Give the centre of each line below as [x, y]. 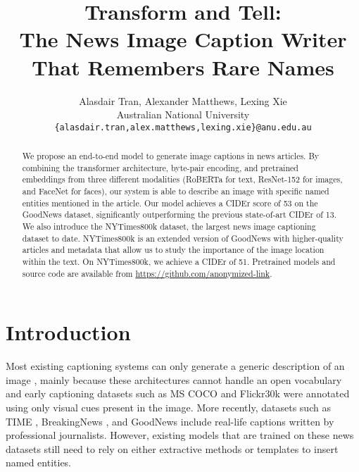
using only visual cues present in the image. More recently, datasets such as [168, 408]
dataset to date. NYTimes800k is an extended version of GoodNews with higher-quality [183, 238]
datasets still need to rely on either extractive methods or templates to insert [172, 448]
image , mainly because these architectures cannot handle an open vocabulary [174, 379]
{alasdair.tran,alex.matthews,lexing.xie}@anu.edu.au [183, 127]
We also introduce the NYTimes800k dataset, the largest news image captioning [169, 226]
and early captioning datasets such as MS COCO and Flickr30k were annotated [178, 393]
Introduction [68, 332]
